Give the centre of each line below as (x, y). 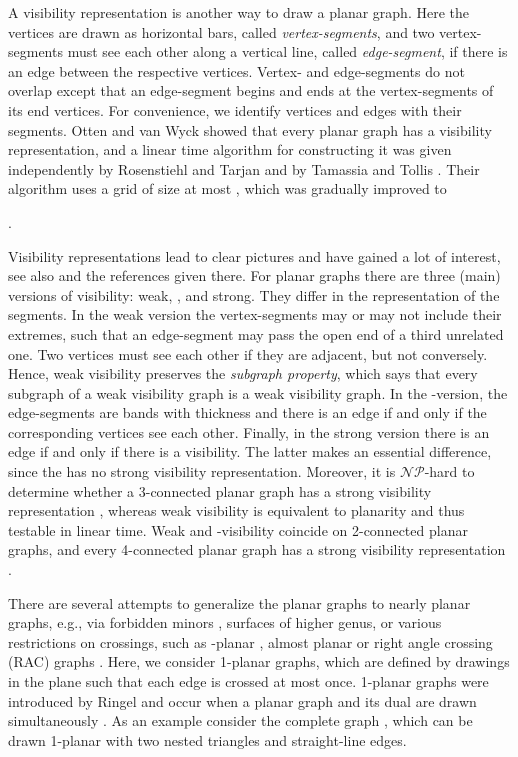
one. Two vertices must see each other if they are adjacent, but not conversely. (248, 353)
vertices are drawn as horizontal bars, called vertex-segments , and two (221, 31)
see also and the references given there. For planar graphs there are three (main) (254, 275)
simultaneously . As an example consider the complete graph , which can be (240, 720)
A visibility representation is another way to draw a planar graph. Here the (238, 12)
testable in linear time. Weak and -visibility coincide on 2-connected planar (238, 529)
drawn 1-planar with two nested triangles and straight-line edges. (207, 739)
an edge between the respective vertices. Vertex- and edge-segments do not (236, 70)
